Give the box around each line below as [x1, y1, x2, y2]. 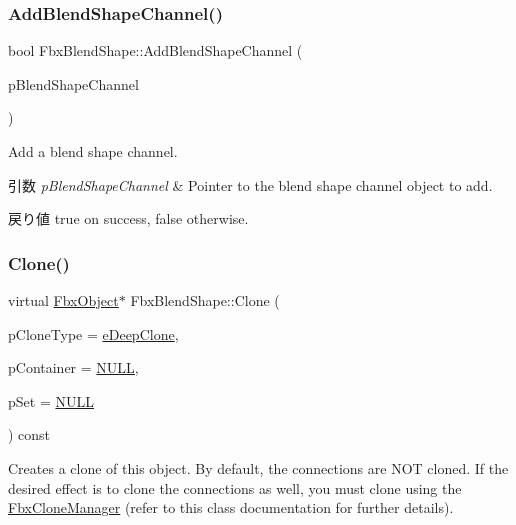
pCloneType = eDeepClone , [8, 323, 179, 344]
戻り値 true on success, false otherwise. [8, 208, 249, 229]
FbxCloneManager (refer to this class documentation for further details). [8, 497, 454, 518]
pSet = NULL [8, 390, 94, 411]
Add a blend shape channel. [8, 141, 178, 161]
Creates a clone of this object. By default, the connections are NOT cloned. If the [8, 457, 509, 478]
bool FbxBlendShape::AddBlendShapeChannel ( [8, 40, 303, 61]
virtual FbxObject [8, 290, 119, 310]
